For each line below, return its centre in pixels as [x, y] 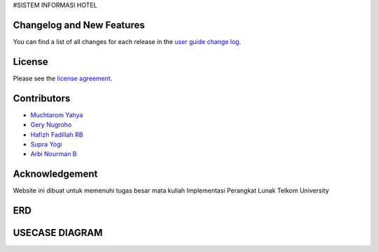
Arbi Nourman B [54, 154]
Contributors [42, 98]
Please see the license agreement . [63, 78]
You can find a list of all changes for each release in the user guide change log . [127, 41]
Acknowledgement [55, 174]
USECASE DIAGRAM [58, 233]
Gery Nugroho [51, 125]
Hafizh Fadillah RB [57, 134]
